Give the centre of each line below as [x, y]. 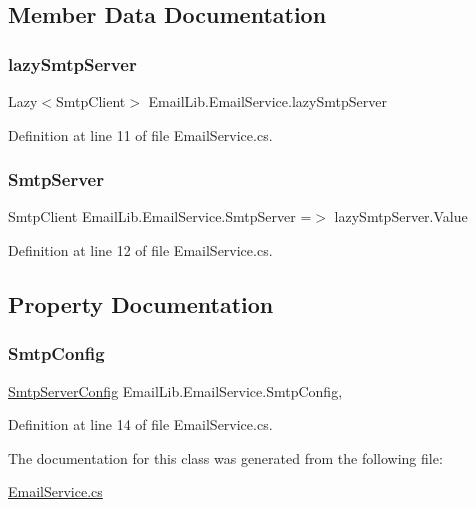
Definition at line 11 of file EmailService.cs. [140, 134]
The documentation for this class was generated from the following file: [225, 457]
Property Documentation [141, 303]
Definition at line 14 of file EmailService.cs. [140, 424]
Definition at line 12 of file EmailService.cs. [140, 250]
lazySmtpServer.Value [401, 216]
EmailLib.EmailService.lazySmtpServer [267, 101]
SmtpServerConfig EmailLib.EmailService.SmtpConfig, [175, 390]
